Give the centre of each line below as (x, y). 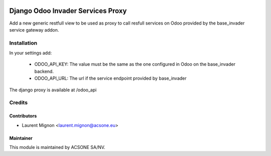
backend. (44, 71)
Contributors (23, 116)
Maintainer (21, 138)
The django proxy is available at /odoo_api (53, 90)
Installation (23, 43)
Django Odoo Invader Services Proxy (68, 11)
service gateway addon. (34, 30)
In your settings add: (31, 53)
